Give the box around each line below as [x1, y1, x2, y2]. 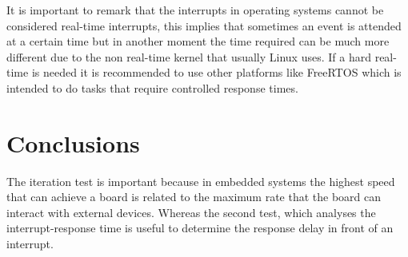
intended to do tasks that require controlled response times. [6, 79, 298, 96]
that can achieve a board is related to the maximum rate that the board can [6, 188, 382, 205]
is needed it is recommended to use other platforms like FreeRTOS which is [31, 64, 402, 81]
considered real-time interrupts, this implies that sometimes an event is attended [6, 17, 402, 34]
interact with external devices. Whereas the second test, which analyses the [6, 204, 376, 220]
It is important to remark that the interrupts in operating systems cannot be [6, 2, 384, 18]
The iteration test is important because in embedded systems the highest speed [6, 172, 395, 189]
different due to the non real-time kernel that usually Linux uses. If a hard [6, 48, 371, 65]
